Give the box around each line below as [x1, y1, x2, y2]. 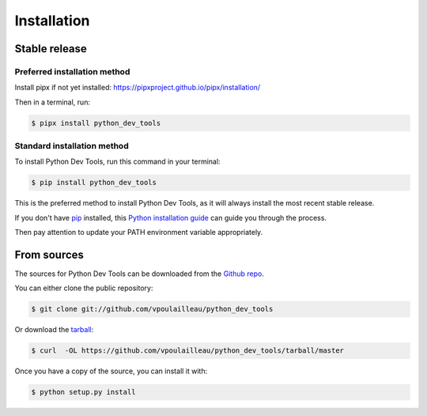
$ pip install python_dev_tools [31, 178, 157, 187]
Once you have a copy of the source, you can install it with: [14, 366, 208, 376]
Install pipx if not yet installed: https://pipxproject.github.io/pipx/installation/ [14, 83, 261, 93]
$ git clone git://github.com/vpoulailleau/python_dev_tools [31, 304, 274, 314]
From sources [14, 248, 85, 261]
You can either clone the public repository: [14, 283, 153, 293]
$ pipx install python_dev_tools [31, 119, 161, 127]
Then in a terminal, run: [14, 97, 91, 107]
